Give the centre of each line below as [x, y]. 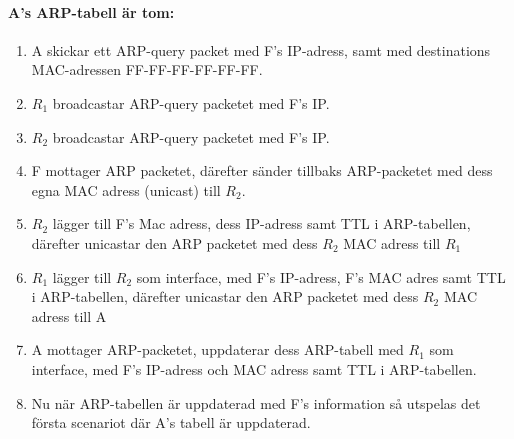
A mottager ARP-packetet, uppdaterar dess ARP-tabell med [217, 349]
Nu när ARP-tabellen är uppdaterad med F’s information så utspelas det [256, 402]
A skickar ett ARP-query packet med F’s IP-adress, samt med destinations [261, 49]
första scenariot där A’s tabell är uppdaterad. [171, 422]
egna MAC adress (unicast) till [126, 189]
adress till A [69, 315]
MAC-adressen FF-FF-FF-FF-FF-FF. [147, 69]
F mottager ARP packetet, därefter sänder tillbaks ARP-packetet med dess [262, 170]
